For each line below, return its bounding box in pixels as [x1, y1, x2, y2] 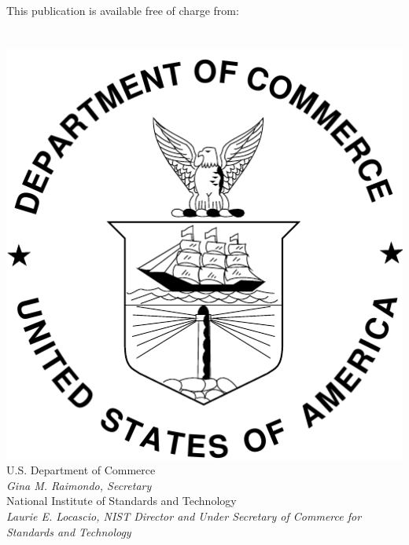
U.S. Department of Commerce [6, 462, 156, 478]
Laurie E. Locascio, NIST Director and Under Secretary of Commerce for [6, 508, 362, 525]
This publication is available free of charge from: [6, 2, 239, 18]
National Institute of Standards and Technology [6, 492, 237, 509]
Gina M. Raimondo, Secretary [6, 477, 152, 493]
